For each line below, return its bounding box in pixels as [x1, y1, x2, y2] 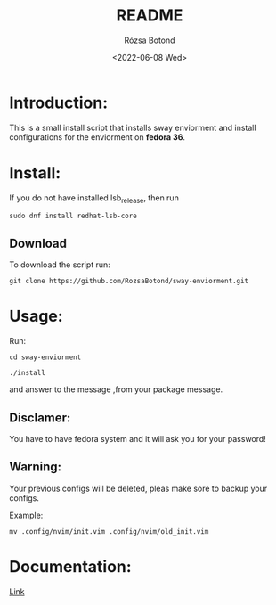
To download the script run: [9, 259, 111, 270]
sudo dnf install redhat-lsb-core [9, 211, 138, 221]
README [116, 5, 183, 26]
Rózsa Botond [124, 35, 175, 45]
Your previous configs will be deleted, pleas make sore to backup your [9, 483, 268, 494]
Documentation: [9, 556, 132, 576]
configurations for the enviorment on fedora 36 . [9, 131, 185, 143]
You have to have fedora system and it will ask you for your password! [9, 433, 267, 444]
